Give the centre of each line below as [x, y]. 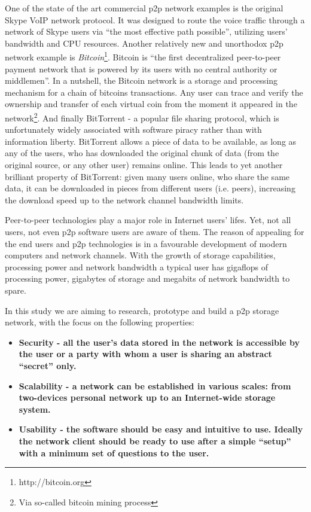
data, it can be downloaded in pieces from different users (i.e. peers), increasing [150, 188]
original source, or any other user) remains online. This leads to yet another [144, 165]
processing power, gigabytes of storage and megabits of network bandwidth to [147, 278]
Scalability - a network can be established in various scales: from [155, 385]
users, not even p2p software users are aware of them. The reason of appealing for [155, 231]
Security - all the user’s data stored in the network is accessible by [159, 342]
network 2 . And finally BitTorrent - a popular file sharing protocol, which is [142, 117]
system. [35, 409]
